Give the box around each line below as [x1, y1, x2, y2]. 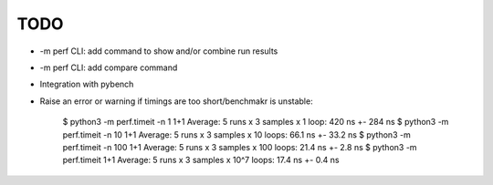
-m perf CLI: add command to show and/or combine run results [39, 46, 278, 57]
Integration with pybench [39, 78, 134, 90]
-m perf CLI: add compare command [39, 62, 178, 73]
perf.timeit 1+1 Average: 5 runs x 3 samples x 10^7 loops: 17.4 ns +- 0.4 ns [62, 155, 340, 166]
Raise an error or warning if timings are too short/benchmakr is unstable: [39, 96, 314, 107]
